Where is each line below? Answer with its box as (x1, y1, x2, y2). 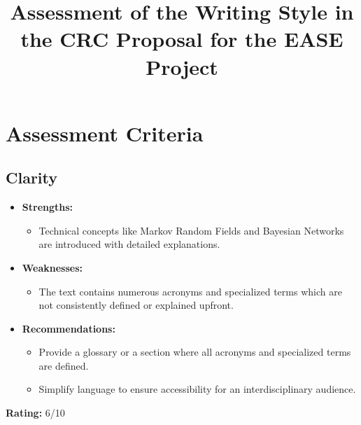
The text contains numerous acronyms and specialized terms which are (38, 284, 342, 298)
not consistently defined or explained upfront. (38, 298, 234, 312)
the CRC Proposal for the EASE (20, 25, 344, 53)
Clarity (6, 167, 58, 188)
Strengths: (22, 200, 73, 214)
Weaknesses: (22, 260, 83, 274)
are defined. (38, 358, 89, 372)
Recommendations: (22, 321, 115, 335)
